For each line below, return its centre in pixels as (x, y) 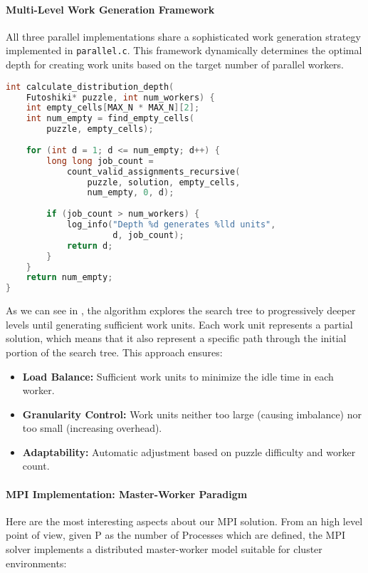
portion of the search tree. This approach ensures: (114, 352)
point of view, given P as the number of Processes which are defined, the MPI (175, 535)
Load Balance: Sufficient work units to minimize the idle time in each (178, 376)
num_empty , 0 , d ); (131, 193)
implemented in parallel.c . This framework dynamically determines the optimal (184, 50)
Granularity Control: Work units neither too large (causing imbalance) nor (192, 414)
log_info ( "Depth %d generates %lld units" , (171, 225)
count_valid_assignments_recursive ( (153, 171)
